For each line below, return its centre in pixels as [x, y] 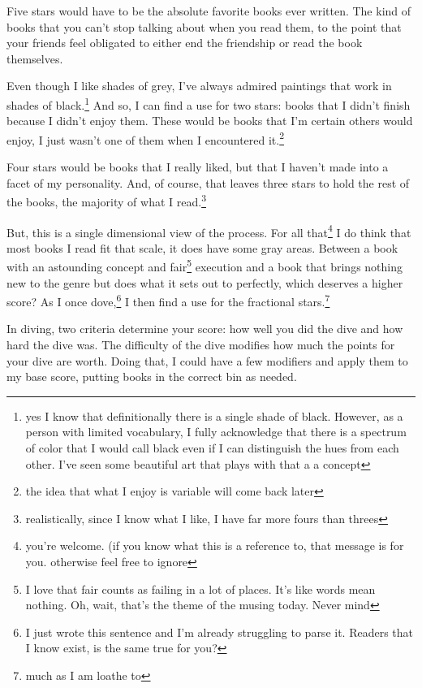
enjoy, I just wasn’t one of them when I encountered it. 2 [146, 138]
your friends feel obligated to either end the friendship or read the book [185, 43]
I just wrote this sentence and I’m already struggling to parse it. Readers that [220, 632]
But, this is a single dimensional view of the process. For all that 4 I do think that [209, 231]
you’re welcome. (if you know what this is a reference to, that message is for [215, 545]
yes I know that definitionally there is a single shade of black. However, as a [214, 415]
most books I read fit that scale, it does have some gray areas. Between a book [202, 247]
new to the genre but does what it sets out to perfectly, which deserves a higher [205, 282]
